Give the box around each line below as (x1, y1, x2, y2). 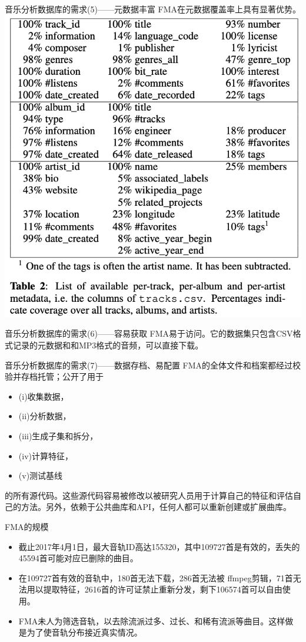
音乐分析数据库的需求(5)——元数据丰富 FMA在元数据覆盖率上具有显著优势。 (5, 3, 301, 15)
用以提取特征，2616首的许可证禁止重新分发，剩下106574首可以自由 (26, 583, 282, 595)
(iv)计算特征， (18, 449, 73, 462)
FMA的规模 (5, 521, 49, 532)
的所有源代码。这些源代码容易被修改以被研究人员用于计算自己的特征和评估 (5, 489, 293, 501)
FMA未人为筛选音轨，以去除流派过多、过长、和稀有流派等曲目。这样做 (18, 614, 294, 627)
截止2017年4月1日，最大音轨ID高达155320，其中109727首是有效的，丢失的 (18, 540, 300, 552)
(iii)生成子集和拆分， (18, 430, 98, 442)
